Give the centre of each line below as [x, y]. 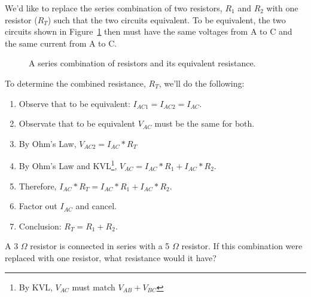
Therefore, [38, 186]
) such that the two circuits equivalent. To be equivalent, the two [167, 19]
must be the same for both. [205, 123]
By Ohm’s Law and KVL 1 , [68, 165]
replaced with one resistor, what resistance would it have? [111, 257]
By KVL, [36, 287]
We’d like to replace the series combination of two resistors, [114, 8]
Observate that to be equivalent [77, 123]
